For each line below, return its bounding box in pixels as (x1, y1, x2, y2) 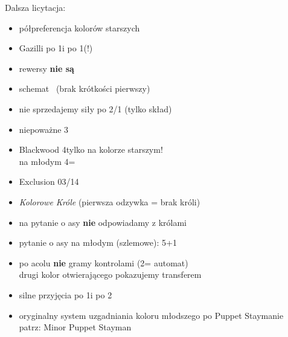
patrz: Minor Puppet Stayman (19, 321, 132, 333)
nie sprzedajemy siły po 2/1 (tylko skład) (19, 102, 172, 115)
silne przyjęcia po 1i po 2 (19, 288, 112, 301)
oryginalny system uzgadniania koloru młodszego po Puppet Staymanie (19, 309, 284, 321)
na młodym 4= (19, 155, 75, 167)
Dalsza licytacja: (5, 1, 66, 13)
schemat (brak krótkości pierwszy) (19, 82, 150, 95)
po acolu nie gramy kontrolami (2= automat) (19, 256, 188, 269)
